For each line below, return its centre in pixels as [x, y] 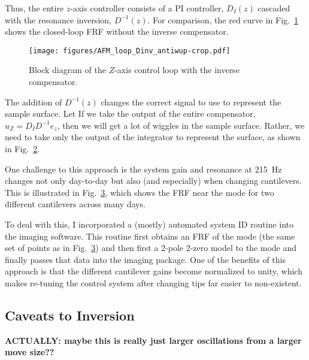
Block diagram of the [67, 70]
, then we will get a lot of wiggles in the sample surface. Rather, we [181, 125]
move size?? [30, 352]
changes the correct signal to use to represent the [191, 102]
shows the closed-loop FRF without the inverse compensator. [117, 31]
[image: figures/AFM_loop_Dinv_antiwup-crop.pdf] [130, 51]
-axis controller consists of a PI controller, [147, 8]
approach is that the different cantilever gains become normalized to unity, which [154, 271]
